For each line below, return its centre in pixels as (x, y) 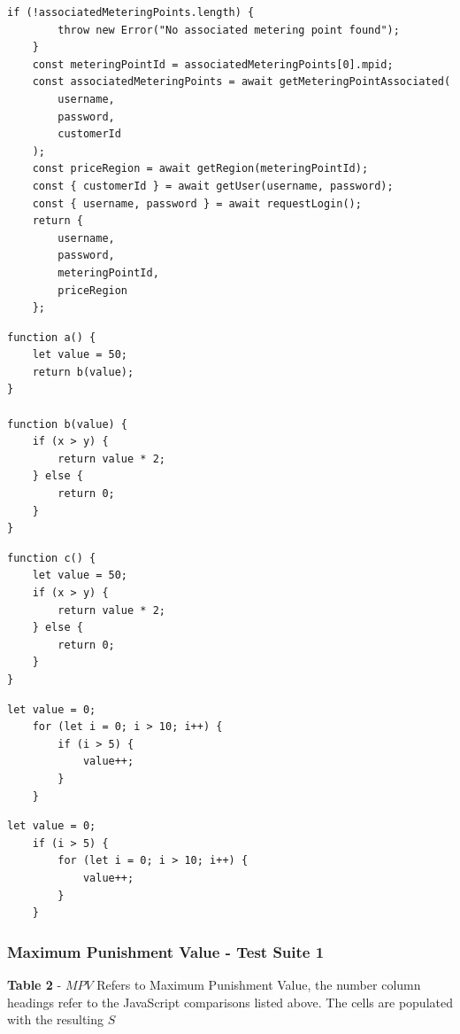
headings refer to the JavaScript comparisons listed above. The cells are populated (230, 1002)
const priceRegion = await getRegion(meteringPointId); (200, 169)
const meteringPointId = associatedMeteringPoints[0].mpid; (213, 64)
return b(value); (83, 372)
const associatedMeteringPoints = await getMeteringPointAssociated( (241, 82)
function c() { (52, 558)
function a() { (52, 337)
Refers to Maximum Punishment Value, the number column (259, 984)
